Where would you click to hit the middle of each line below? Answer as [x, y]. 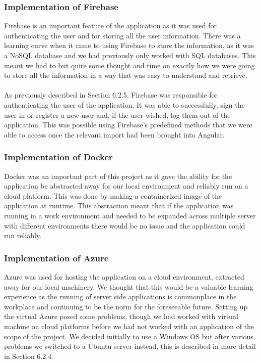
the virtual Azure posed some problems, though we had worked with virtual [121, 316]
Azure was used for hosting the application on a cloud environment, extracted [124, 276]
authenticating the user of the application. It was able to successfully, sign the [124, 104]
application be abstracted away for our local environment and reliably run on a [126, 186]
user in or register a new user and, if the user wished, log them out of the [117, 115]
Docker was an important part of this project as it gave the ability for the [118, 176]
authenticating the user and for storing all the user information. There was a [122, 35]
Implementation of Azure [56, 258]
